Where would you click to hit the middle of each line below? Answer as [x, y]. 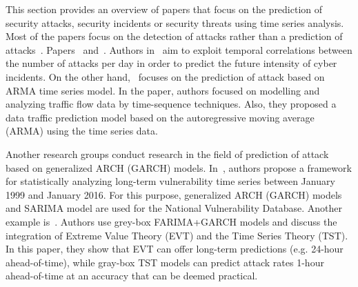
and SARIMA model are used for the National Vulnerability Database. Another [174, 208]
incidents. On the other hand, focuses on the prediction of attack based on [165, 76]
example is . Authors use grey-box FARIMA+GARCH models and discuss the [171, 221]
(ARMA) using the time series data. [82, 131]
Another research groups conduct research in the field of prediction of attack [167, 154]
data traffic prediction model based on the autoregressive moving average [160, 117]
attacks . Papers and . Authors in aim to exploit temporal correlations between [179, 49]
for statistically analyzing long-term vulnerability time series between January [170, 181]
